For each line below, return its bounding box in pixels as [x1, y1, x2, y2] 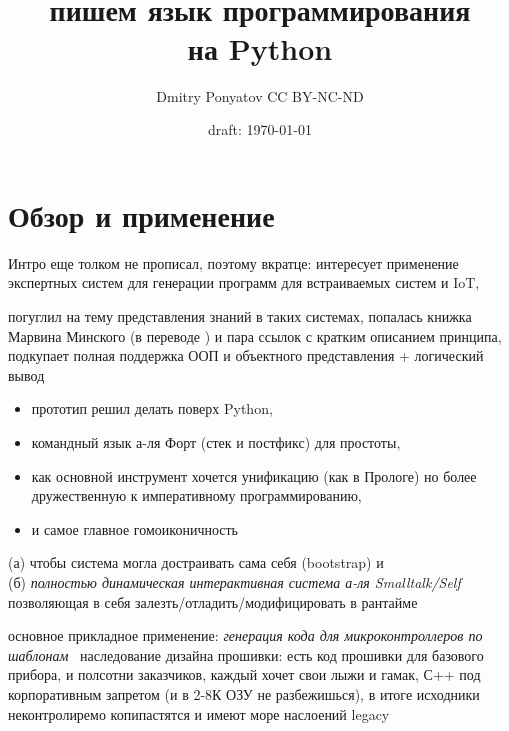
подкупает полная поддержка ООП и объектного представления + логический [8, 345, 484, 366]
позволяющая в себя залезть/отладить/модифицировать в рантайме [8, 591, 418, 612]
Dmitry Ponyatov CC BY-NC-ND [156, 85, 364, 106]
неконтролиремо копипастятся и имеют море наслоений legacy [8, 703, 390, 724]
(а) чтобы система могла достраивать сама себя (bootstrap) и [8, 552, 384, 573]
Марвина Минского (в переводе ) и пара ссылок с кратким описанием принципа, [8, 325, 502, 346]
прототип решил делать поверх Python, [31, 398, 273, 419]
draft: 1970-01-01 [208, 119, 312, 140]
